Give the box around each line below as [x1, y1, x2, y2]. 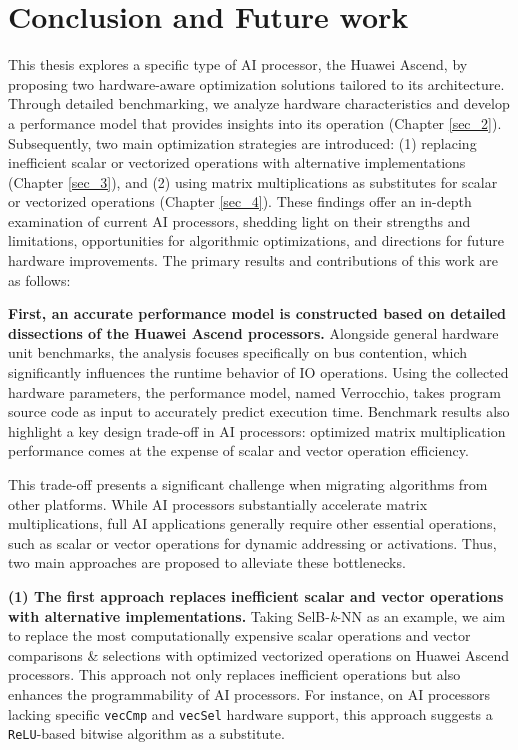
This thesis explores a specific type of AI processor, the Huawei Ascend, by [8, 54, 468, 75]
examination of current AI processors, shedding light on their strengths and [8, 210, 471, 231]
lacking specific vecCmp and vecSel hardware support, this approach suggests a [8, 703, 493, 724]
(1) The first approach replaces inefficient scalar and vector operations [8, 585, 504, 606]
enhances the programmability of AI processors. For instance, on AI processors [8, 683, 491, 704]
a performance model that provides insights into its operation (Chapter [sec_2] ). [8, 112, 502, 133]
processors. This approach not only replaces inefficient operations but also [8, 664, 461, 685]
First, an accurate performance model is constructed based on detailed [8, 303, 506, 324]
